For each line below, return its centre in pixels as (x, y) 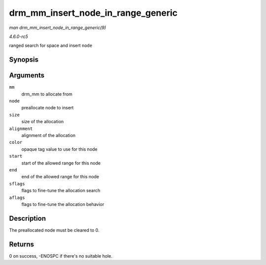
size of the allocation (43, 122)
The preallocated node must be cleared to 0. (54, 230)
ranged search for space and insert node (51, 46)
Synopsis (24, 60)
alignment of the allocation (49, 135)
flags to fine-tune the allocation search (61, 191)
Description (28, 218)
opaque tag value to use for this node (60, 149)
